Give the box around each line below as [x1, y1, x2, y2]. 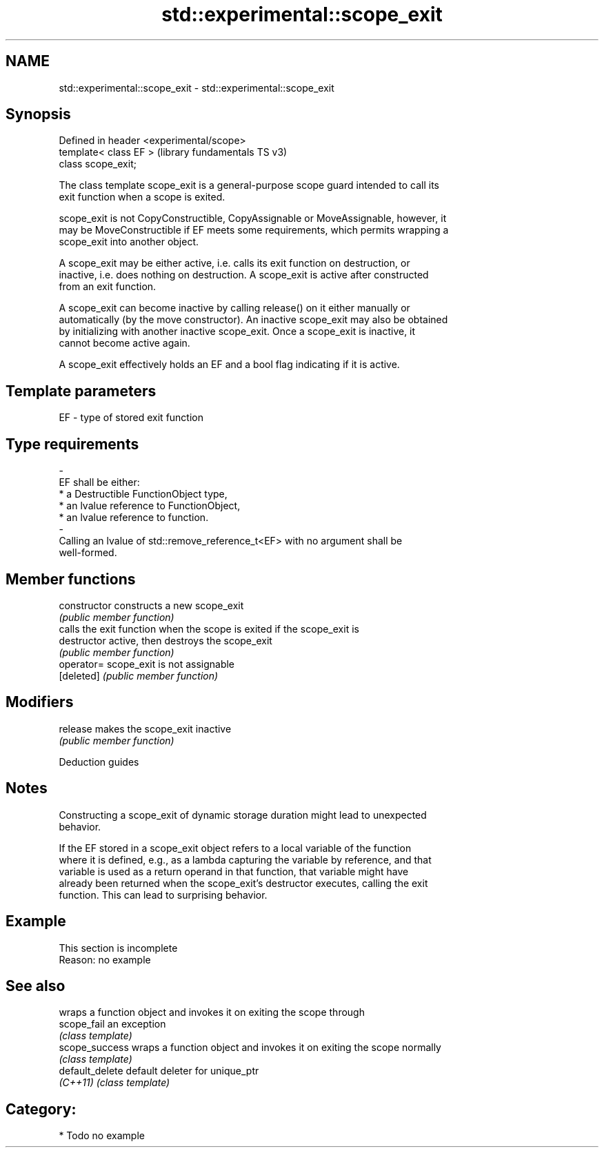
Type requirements [6, 435, 139, 453]
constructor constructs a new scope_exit [59, 599, 244, 611]
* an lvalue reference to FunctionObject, [59, 500, 241, 512]
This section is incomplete [59, 941, 178, 954]
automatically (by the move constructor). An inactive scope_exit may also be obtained [59, 314, 448, 326]
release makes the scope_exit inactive [59, 722, 232, 735]
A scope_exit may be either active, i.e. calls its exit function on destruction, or [59, 257, 410, 269]
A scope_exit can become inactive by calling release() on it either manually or [59, 302, 410, 314]
